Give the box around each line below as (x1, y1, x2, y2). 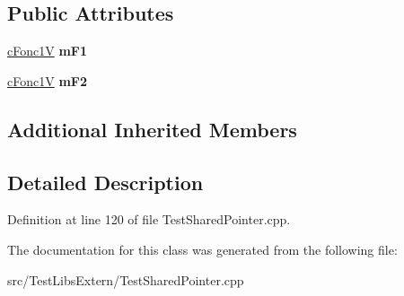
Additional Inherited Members (7, 115, 297, 143)
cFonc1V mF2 (7, 71, 87, 90)
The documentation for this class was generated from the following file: (7, 239, 398, 258)
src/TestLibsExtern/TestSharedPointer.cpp (7, 270, 244, 289)
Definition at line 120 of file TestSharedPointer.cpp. (7, 210, 291, 229)
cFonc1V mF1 (7, 41, 87, 60)
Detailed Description (7, 168, 204, 196)
